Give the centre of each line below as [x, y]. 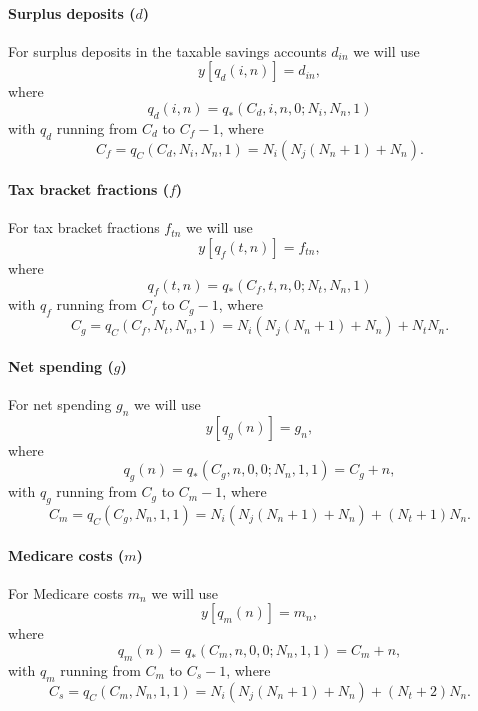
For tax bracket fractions [84, 227]
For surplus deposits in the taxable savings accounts [167, 50]
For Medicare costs [66, 592]
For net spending [60, 403]
